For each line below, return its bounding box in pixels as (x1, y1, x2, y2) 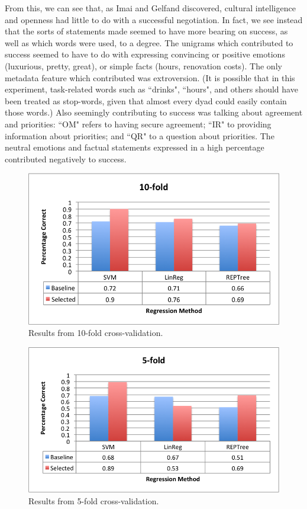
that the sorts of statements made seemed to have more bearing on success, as (5, 25, 288, 37)
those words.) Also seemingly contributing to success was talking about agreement (5, 106, 303, 119)
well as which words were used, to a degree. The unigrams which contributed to (5, 36, 293, 49)
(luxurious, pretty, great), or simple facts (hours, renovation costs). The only (5, 59, 282, 72)
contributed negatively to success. (5, 152, 127, 165)
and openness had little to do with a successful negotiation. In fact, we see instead (5, 13, 303, 25)
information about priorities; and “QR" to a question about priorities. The (5, 129, 274, 142)
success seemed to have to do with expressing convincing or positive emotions (5, 48, 285, 60)
